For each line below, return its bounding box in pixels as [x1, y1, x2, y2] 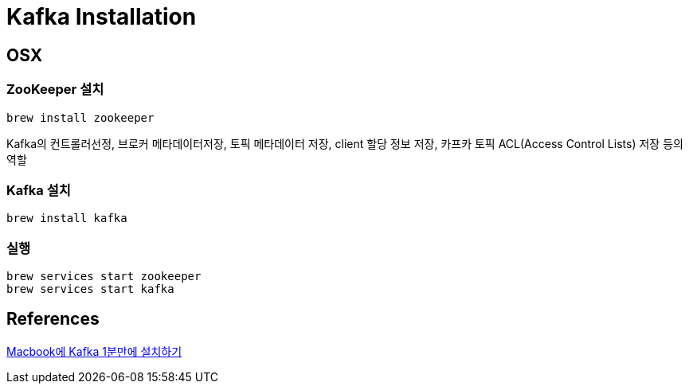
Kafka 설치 [6, 181, 71, 198]
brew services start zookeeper [6, 270, 202, 283]
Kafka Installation [6, 3, 197, 30]
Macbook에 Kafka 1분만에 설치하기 [6, 344, 182, 358]
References [6, 309, 100, 330]
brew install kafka [6, 212, 127, 225]
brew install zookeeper [6, 111, 155, 124]
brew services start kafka [6, 283, 174, 296]
